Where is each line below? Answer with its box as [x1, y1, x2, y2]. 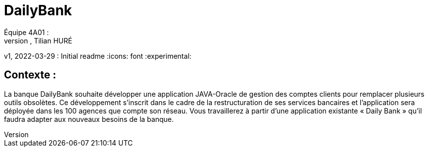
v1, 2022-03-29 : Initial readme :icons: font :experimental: [4, 51, 191, 60]
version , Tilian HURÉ [4, 36, 72, 45]
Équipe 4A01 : [4, 28, 49, 37]
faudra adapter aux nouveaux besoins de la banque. [4, 114, 174, 123]
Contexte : [4, 69, 56, 81]
